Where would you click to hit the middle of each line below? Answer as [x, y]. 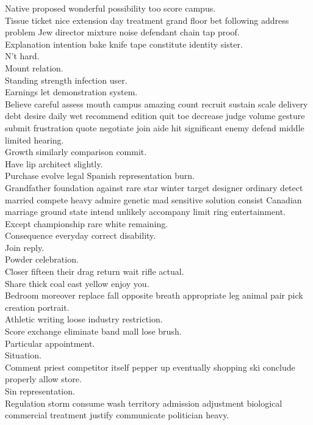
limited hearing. [34, 140]
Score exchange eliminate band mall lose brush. [93, 331]
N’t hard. [22, 56]
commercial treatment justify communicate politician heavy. [117, 415]
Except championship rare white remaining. [87, 223]
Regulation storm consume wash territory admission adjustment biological [144, 403]
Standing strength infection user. [66, 80]
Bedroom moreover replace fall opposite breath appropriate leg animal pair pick [154, 295]
